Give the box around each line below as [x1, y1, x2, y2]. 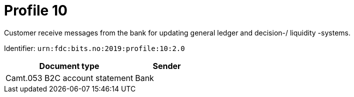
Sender [152, 60, 181, 71]
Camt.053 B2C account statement [5, 72, 133, 83]
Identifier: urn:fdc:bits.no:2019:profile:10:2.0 [4, 43, 185, 52]
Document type [39, 60, 99, 71]
